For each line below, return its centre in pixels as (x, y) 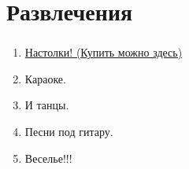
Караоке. (45, 78)
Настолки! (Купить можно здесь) (104, 52)
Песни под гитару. (69, 132)
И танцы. (47, 105)
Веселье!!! (48, 158)
